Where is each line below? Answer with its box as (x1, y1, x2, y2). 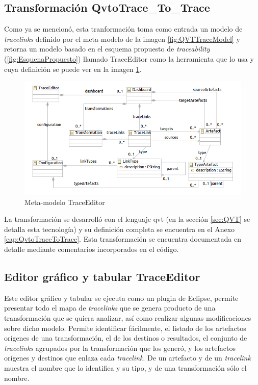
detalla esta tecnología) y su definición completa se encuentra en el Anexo (4, 223, 235, 234)
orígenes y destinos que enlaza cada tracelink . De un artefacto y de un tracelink (4, 352, 251, 363)
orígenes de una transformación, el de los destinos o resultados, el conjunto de (4, 332, 247, 343)
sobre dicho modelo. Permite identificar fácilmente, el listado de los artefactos (4, 322, 246, 333)
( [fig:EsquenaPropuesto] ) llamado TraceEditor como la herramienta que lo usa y (4, 53, 254, 64)
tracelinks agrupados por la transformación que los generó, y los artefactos (4, 342, 236, 353)
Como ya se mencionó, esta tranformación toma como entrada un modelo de (4, 23, 243, 34)
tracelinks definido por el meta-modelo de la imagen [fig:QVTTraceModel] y (4, 33, 240, 44)
